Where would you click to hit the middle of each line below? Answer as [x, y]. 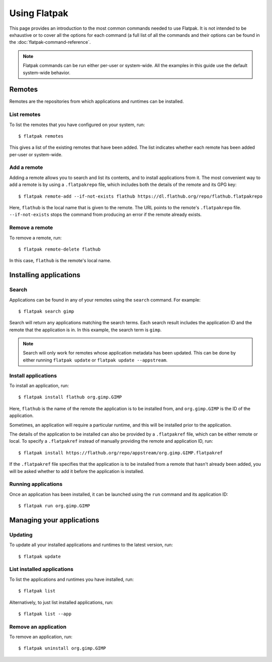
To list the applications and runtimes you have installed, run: [72, 579]
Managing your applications [54, 520]
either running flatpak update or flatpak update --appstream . [95, 360]
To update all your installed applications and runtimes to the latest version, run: [91, 545]
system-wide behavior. [47, 73]
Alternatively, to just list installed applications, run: [61, 602]
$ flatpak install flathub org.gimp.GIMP [70, 397]
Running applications [36, 484]
